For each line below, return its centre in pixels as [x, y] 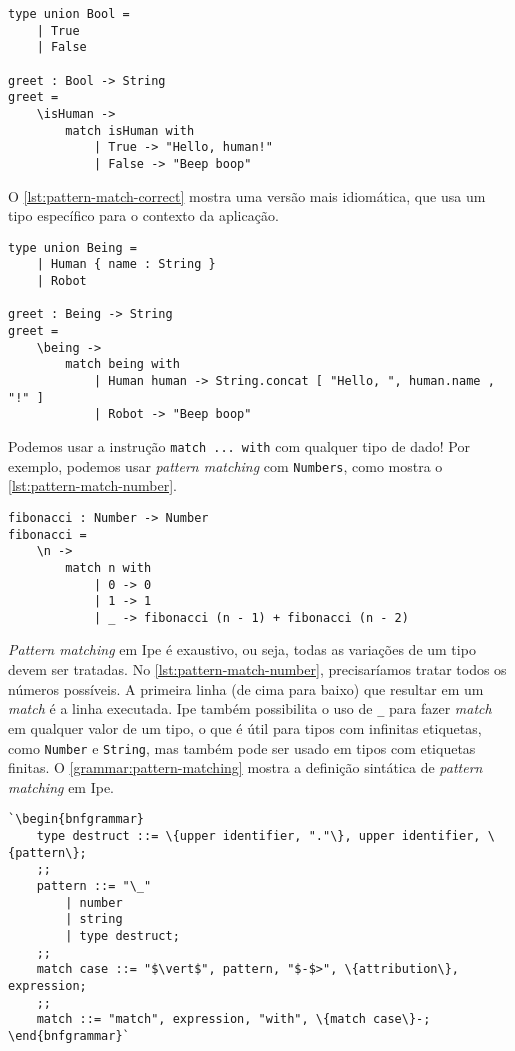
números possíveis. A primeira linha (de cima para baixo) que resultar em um [246, 688]
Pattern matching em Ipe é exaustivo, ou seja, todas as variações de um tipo [242, 649]
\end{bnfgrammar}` [69, 1035]
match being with [122, 364]
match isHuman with [130, 130]
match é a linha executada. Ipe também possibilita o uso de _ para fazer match [250, 708]
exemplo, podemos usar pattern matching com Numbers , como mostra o [225, 465]
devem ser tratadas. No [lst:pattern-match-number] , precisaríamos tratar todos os [257, 669]
